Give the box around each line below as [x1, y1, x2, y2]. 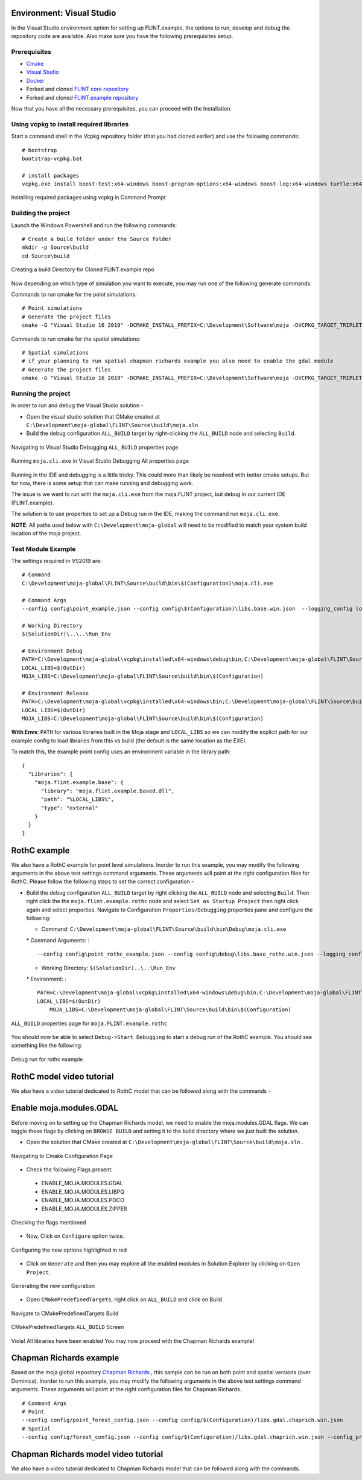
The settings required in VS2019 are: [11, 558, 102, 565]
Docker [26, 77, 45, 84]
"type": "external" [40, 804, 99, 811]
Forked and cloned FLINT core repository [26, 85, 129, 93]
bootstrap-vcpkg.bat [22, 155, 83, 162]
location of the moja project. [11, 529, 81, 537]
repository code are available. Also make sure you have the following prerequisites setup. [11, 32, 233, 39]
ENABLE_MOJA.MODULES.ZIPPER [41, 1205, 127, 1212]
